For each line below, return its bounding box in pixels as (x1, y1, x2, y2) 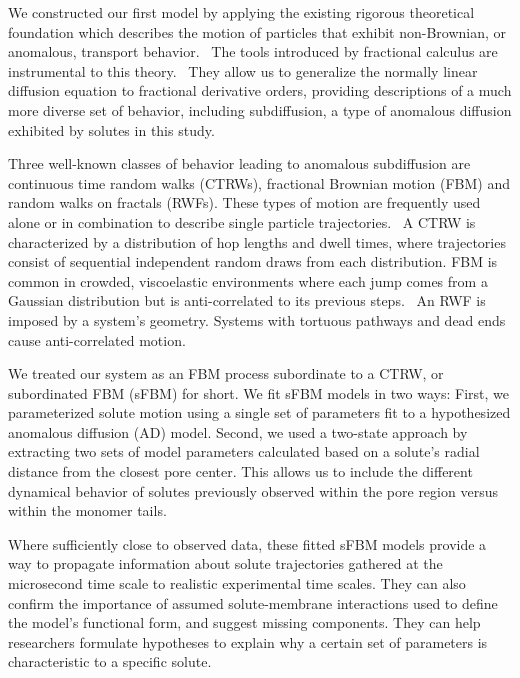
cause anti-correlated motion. (8, 329, 186, 350)
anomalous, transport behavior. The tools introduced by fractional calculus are (8, 41, 498, 62)
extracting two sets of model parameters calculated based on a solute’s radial (8, 441, 480, 462)
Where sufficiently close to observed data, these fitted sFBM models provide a (8, 533, 487, 554)
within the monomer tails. (8, 500, 167, 521)
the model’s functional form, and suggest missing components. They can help (8, 612, 481, 633)
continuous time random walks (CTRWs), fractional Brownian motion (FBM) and (8, 172, 511, 193)
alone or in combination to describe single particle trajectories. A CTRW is (8, 211, 476, 232)
